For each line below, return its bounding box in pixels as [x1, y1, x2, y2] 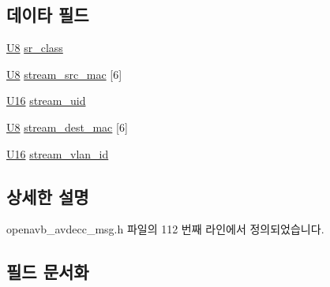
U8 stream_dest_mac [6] [6, 118, 128, 135]
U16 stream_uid [6, 92, 86, 109]
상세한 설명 [6, 184, 89, 208]
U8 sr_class [6, 39, 63, 56]
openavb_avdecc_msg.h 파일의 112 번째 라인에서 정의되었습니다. [6, 221, 324, 237]
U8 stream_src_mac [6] [6, 65, 122, 82]
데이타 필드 [6, 2, 89, 27]
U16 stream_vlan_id [6, 145, 109, 162]
